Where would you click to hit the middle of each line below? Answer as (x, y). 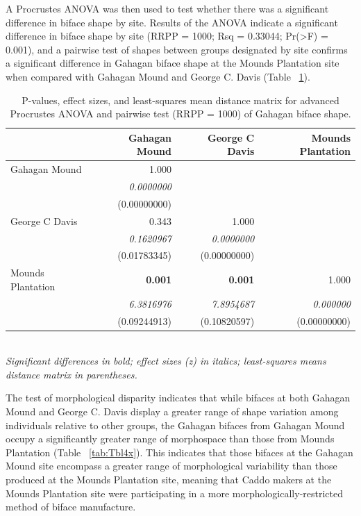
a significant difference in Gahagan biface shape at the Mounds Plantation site (173, 63)
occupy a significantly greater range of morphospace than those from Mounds (170, 439)
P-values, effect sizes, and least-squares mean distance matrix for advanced (180, 100)
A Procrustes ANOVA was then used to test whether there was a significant (167, 8)
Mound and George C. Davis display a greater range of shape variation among (172, 411)
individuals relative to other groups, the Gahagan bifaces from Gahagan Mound (175, 425)
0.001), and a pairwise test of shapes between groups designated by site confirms (177, 49)
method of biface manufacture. (71, 507)
